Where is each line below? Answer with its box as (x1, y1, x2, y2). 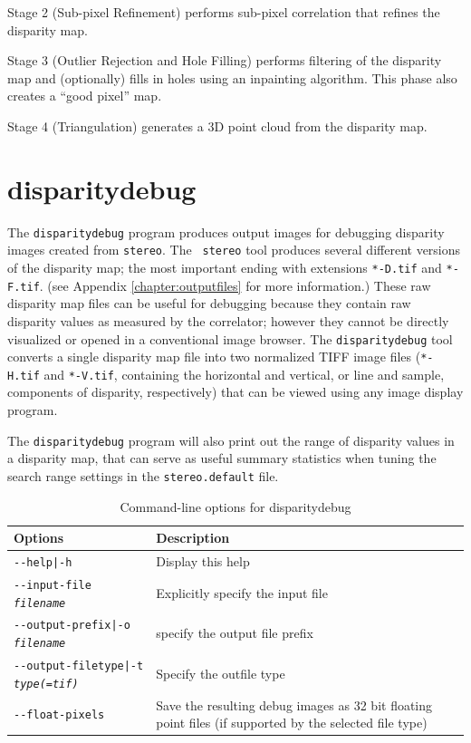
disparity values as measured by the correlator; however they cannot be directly (7, 311, 449, 330)
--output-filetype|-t (14, 660, 144, 673)
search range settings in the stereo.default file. (7, 466, 279, 485)
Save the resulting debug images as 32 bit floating (156, 695, 433, 714)
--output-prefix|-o (14, 619, 130, 632)
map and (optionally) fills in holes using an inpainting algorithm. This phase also (7, 68, 457, 87)
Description (156, 528, 230, 547)
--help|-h (14, 556, 72, 569)
